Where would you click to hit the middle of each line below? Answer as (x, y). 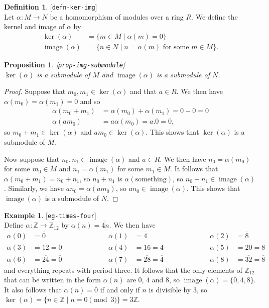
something (151, 179)
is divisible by (170, 289)
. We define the (215, 16)
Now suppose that (32, 159)
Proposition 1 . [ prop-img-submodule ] (65, 64)
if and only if (120, 289)
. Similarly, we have (34, 188)
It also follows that (33, 289)
